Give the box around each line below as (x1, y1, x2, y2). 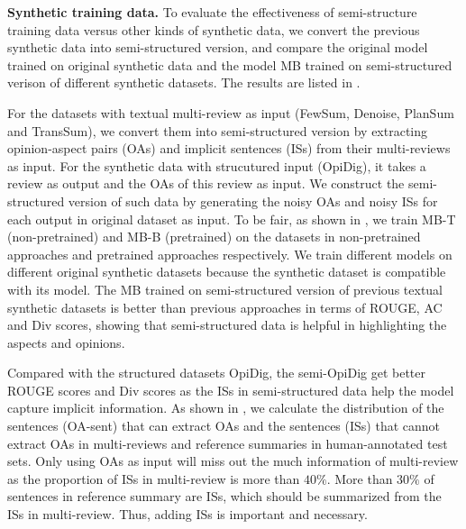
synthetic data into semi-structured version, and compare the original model (7, 38, 428, 57)
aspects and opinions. (7, 333, 125, 351)
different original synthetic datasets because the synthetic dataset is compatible (7, 262, 446, 281)
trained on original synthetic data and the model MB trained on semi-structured (7, 55, 452, 74)
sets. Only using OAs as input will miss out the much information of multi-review (7, 451, 459, 470)
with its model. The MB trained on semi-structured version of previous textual (7, 279, 443, 298)
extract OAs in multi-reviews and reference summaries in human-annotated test (7, 433, 448, 452)
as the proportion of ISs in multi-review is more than (7, 469, 300, 488)
